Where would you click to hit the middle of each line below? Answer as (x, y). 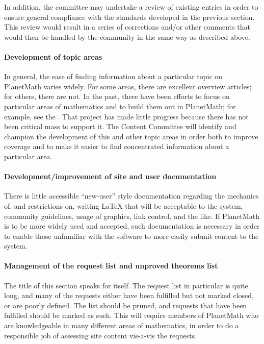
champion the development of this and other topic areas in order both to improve (131, 136)
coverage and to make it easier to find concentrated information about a (117, 146)
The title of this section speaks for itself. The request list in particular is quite (126, 285)
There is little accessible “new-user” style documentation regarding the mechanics (131, 196)
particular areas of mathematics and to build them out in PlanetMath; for (120, 106)
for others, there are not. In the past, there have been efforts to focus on (117, 96)
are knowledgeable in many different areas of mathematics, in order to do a (122, 325)
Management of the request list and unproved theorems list (111, 266)
